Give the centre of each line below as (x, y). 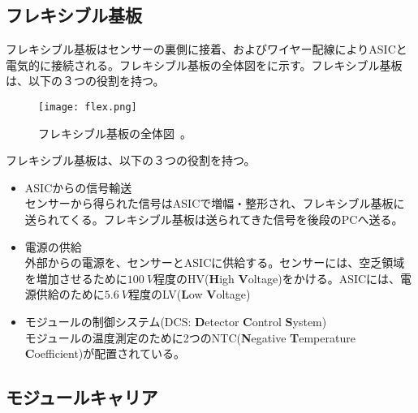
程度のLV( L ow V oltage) (189, 294)
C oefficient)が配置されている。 (105, 353)
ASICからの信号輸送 (78, 187)
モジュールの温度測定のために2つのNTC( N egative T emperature (190, 337)
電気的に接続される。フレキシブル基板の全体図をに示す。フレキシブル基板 (204, 65)
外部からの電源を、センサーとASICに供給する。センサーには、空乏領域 (215, 262)
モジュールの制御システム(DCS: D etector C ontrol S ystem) (176, 321)
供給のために (70, 294)
